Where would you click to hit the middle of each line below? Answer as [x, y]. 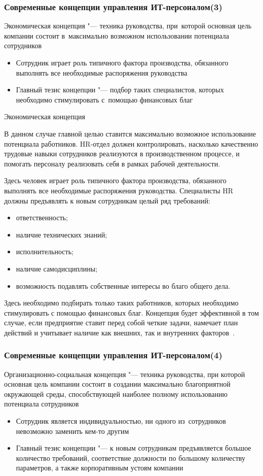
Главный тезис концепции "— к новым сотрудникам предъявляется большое [134, 448]
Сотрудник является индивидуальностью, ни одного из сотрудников [121, 421]
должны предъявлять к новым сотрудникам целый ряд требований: [107, 200]
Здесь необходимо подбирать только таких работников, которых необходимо [121, 303]
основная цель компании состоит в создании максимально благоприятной [117, 384]
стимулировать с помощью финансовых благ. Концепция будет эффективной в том [131, 312]
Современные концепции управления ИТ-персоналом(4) [113, 355]
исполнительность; [45, 251]
